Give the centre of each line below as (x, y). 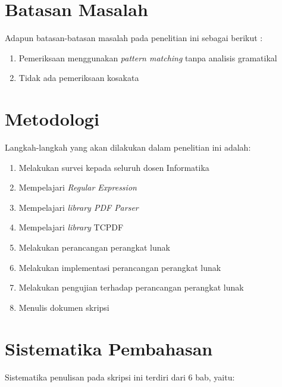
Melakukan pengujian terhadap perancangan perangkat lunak (131, 287)
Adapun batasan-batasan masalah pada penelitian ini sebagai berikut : (134, 38)
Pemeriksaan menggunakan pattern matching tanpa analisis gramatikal (148, 57)
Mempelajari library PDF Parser (79, 207)
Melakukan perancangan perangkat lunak (94, 247)
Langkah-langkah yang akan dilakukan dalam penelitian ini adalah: (128, 147)
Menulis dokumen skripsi (64, 307)
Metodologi (52, 119)
